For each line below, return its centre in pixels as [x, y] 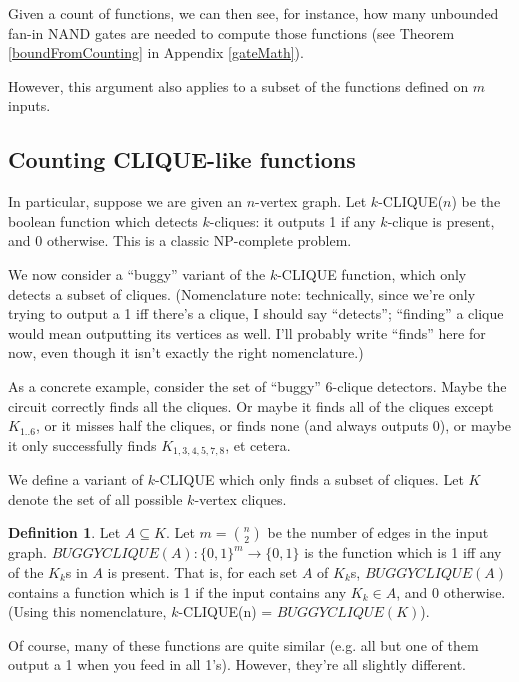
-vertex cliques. [240, 498]
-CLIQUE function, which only [372, 273]
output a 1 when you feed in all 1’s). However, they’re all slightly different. [237, 664]
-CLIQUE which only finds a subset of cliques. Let [309, 479]
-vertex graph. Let [311, 201]
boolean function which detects [103, 220]
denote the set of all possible [95, 498]
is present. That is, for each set [202, 571]
